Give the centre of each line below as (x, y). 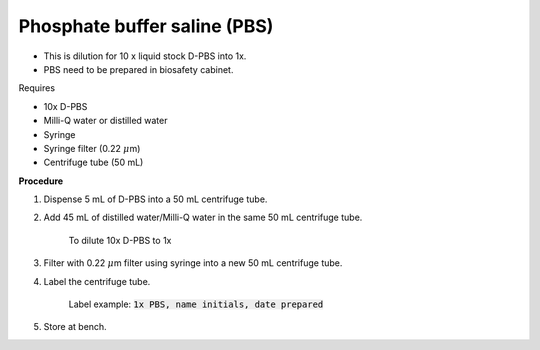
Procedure (41, 181)
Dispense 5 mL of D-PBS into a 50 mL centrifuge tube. (155, 199)
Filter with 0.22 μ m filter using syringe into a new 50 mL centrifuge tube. (193, 263)
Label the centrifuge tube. (97, 281)
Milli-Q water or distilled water (105, 121)
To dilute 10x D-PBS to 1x (120, 240)
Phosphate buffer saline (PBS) (146, 26)
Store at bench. (75, 327)
